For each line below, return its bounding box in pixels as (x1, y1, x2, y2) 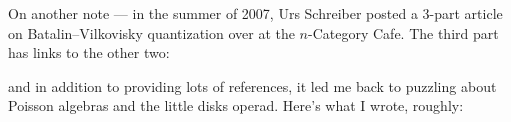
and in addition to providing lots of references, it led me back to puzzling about (8, 75, 497, 96)
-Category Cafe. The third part (308, 22, 499, 43)
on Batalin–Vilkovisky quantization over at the (8, 22, 295, 43)
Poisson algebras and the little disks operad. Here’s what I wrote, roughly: (8, 95, 464, 116)
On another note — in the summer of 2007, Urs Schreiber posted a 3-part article (8, 3, 503, 23)
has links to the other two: (8, 42, 170, 63)
